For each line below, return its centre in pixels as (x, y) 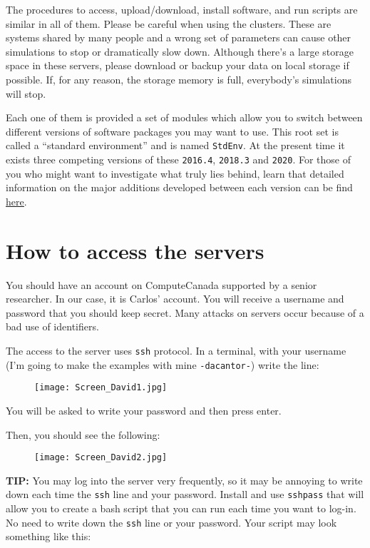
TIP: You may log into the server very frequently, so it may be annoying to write (184, 480)
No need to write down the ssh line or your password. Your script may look (171, 522)
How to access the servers (135, 250)
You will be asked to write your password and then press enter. (144, 410)
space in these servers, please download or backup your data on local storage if (178, 65)
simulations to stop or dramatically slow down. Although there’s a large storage (180, 51)
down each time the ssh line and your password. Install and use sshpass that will (185, 494)
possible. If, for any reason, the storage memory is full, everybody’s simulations (179, 79)
